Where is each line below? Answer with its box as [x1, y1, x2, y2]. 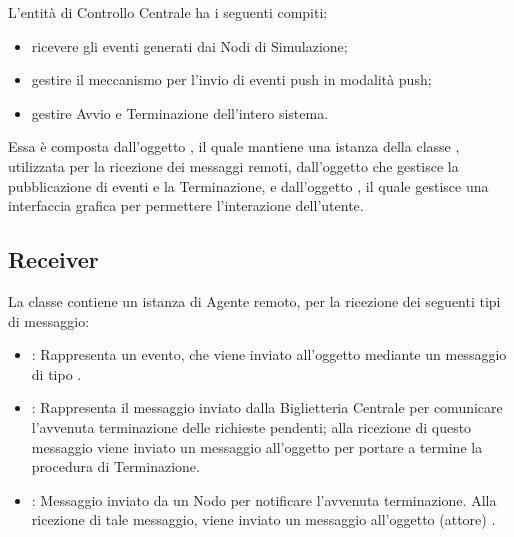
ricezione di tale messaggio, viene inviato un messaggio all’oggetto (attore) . [31, 509, 496, 530]
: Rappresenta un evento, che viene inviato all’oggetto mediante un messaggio [31, 344, 507, 365]
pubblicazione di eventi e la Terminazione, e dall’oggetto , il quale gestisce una [8, 175, 489, 196]
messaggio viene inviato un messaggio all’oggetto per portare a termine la [31, 436, 483, 457]
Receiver [8, 244, 99, 275]
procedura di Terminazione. [31, 456, 200, 477]
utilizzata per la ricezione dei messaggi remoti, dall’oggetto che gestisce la [8, 155, 459, 176]
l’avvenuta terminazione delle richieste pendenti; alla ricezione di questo [31, 416, 472, 437]
